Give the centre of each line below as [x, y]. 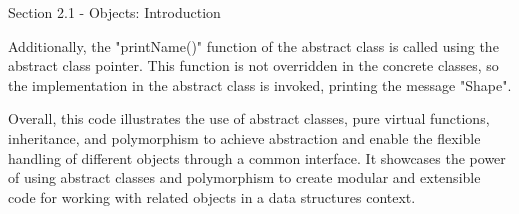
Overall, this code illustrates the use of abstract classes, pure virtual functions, [249, 118]
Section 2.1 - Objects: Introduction [114, 12]
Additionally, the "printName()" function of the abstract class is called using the [253, 45]
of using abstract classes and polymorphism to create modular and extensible [244, 177]
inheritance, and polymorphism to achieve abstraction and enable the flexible [244, 137]
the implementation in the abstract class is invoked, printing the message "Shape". [260, 84]
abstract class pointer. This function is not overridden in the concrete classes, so [253, 65]
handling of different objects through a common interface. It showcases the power [257, 157]
